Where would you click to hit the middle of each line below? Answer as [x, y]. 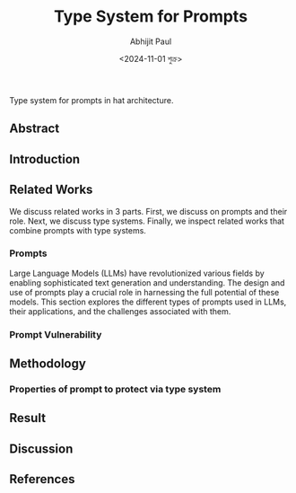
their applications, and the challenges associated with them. [120, 311]
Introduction [45, 159]
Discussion [41, 449]
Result [28, 418]
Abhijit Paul [151, 41]
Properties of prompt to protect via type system [115, 390]
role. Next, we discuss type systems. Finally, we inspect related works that [147, 221]
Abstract [35, 129]
